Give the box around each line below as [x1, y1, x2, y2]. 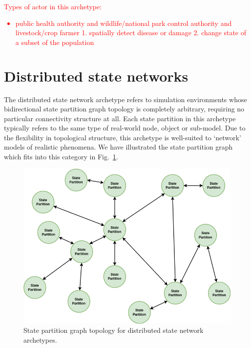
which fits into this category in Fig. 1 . [4, 152, 118, 162]
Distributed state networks [4, 65, 188, 86]
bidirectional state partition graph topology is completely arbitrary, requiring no [4, 104, 245, 114]
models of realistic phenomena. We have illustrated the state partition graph [4, 142, 233, 152]
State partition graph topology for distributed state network [23, 325, 204, 335]
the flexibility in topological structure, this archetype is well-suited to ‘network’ [4, 132, 241, 142]
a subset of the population [15, 37, 94, 47]
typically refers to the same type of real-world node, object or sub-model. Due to [4, 123, 246, 133]
